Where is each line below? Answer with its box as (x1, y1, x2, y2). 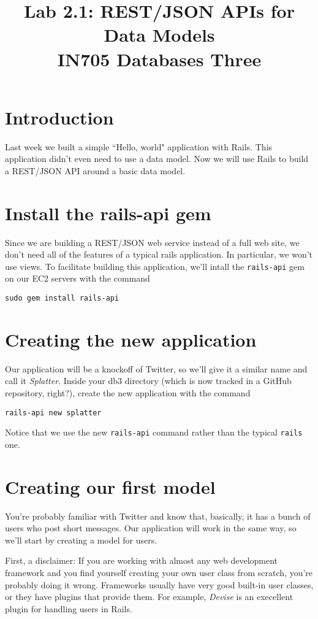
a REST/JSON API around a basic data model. (5, 164, 186, 177)
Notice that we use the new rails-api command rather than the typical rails (5, 426, 303, 439)
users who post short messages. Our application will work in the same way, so (5, 521, 297, 534)
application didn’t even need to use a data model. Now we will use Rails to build (5, 152, 309, 165)
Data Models (104, 22, 215, 47)
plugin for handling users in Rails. (5, 602, 132, 615)
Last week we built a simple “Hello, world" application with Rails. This (5, 140, 273, 153)
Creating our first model (5, 474, 216, 499)
